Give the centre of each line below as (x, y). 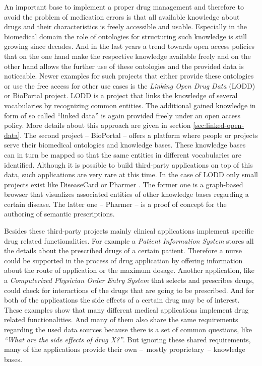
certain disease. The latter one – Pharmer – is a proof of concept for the (115, 204)
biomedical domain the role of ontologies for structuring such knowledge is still (125, 36)
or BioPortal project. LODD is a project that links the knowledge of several (121, 95)
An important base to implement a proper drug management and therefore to (124, 7)
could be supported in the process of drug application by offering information (123, 260)
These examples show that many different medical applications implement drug (126, 309)
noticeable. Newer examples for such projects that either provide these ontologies (129, 76)
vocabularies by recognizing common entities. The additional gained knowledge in (130, 105)
